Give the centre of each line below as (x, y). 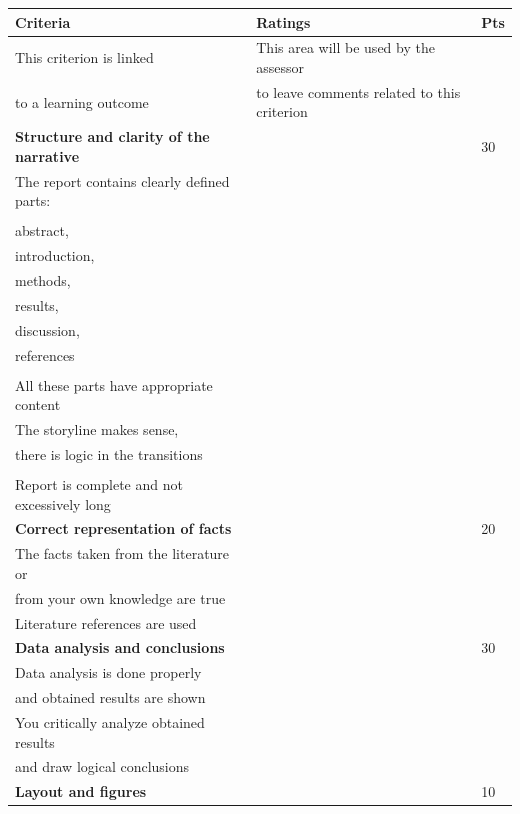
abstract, (42, 230)
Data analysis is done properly (108, 672)
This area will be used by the (345, 47)
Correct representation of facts (123, 528)
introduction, (55, 255)
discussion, (47, 329)
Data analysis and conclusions (120, 647)
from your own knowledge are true (120, 597)
